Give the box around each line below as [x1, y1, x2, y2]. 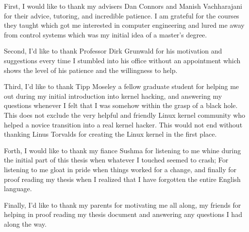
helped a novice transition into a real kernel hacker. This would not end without [4, 119, 243, 129]
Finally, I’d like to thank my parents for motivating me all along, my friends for [4, 199, 241, 210]
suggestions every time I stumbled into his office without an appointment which [4, 55, 241, 65]
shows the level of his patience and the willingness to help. [4, 65, 178, 75]
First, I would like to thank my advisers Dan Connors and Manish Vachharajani [4, 1, 242, 11]
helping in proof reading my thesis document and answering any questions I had [4, 209, 242, 219]
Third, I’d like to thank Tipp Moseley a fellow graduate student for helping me [4, 81, 239, 91]
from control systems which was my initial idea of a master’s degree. [4, 29, 207, 39]
